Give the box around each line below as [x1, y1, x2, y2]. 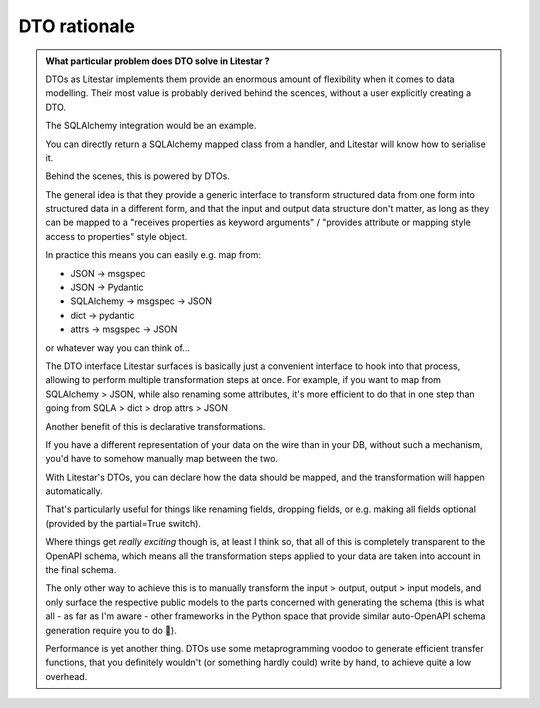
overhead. [45, 670, 88, 682]
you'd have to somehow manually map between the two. [45, 453, 279, 465]
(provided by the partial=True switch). [45, 517, 202, 529]
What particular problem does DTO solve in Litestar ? [45, 55, 270, 67]
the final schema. [45, 564, 117, 576]
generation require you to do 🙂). [45, 624, 177, 636]
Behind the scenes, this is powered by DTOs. [45, 170, 230, 182]
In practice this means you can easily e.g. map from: [45, 249, 262, 261]
